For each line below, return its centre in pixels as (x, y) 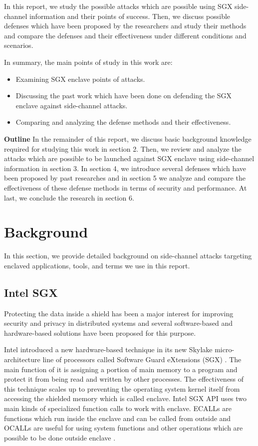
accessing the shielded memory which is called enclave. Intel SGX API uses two (126, 398)
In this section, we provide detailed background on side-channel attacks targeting (128, 256)
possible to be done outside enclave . (60, 437)
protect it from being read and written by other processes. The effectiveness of (124, 379)
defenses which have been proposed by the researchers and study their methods (125, 26)
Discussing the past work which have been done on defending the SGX (124, 96)
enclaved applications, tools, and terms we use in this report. (97, 265)
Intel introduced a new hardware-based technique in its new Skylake (108, 349)
